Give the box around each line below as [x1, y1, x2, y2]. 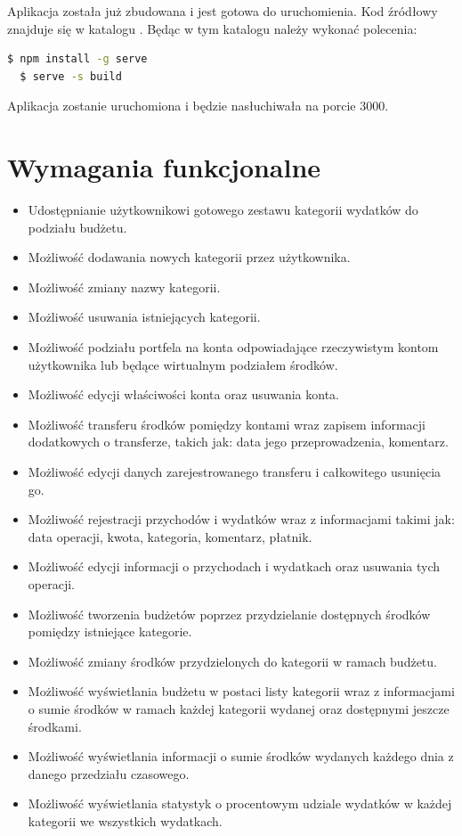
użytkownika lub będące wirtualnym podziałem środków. [28, 355, 338, 373]
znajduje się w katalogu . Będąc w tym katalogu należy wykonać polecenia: [7, 19, 417, 37]
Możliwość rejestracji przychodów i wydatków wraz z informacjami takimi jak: [28, 510, 455, 529]
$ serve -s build [20, 70, 122, 83]
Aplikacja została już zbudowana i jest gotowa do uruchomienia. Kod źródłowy [7, 2, 438, 20]
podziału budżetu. [28, 217, 127, 236]
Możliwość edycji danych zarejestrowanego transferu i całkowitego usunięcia [28, 463, 442, 481]
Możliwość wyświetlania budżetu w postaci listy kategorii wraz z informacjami [28, 682, 455, 701]
